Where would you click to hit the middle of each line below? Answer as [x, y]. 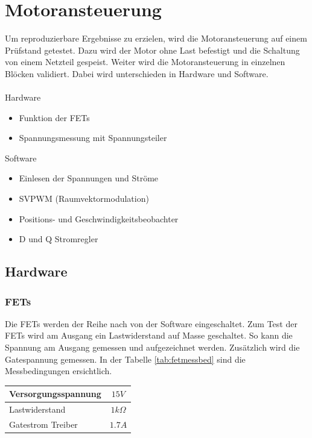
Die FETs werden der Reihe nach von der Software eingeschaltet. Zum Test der [151, 323]
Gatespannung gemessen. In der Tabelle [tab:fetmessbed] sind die [125, 359]
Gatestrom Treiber [43, 424]
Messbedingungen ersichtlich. [59, 371]
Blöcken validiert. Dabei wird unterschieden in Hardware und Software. [137, 73]
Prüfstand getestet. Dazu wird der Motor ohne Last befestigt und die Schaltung [152, 50]
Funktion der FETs [54, 117]
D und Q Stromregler [59, 239]
